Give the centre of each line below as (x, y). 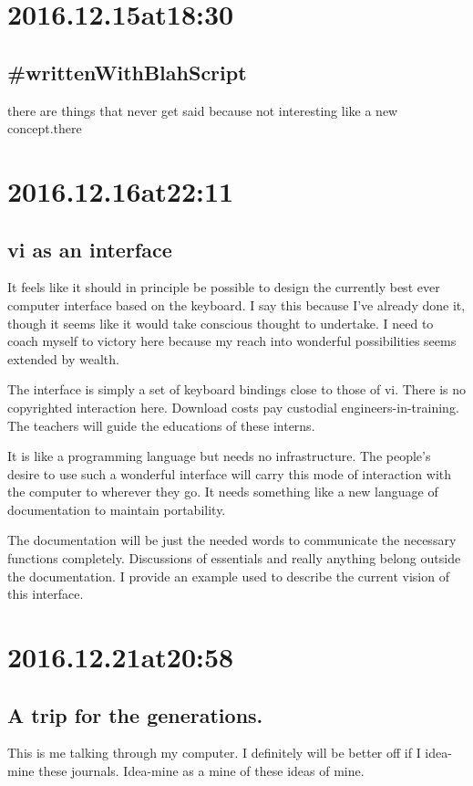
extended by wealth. (63, 358)
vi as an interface (90, 249)
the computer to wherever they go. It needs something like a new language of (223, 492)
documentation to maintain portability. (117, 509)
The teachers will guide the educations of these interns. (161, 425)
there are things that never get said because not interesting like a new (203, 110)
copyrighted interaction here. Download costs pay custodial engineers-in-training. (233, 407)
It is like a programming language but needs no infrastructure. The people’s (219, 456)
